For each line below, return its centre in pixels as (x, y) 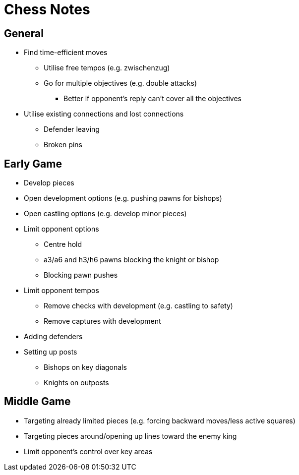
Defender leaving (72, 129)
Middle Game (37, 402)
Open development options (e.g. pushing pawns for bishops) (123, 198)
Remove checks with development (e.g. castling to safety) (138, 306)
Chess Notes (47, 9)
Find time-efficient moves (66, 53)
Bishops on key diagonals (85, 367)
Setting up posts (51, 352)
